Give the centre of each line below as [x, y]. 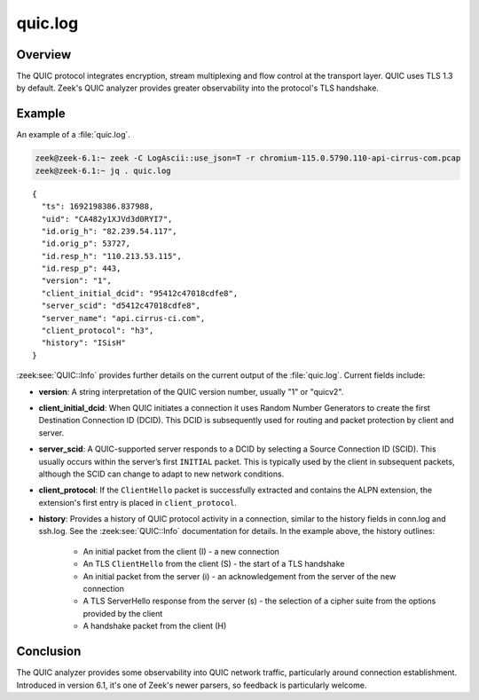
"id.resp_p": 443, [81, 269]
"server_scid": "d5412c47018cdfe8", [121, 306]
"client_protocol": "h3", [98, 331]
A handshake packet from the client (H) [155, 626]
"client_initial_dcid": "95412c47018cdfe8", [140, 293]
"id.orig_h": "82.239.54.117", [109, 231]
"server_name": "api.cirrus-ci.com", [123, 318]
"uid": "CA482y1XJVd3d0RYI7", [107, 219]
